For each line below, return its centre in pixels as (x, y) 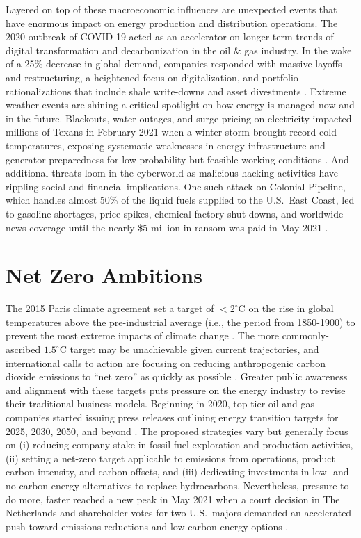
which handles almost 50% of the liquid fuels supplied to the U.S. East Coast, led (180, 200)
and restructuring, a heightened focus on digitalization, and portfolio (152, 77)
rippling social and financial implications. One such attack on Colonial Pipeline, (176, 186)
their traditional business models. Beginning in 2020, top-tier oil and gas (160, 404)
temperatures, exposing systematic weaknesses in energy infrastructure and (166, 145)
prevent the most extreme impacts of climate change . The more (142, 335)
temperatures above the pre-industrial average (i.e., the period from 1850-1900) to (180, 321)
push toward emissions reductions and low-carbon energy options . (147, 526)
